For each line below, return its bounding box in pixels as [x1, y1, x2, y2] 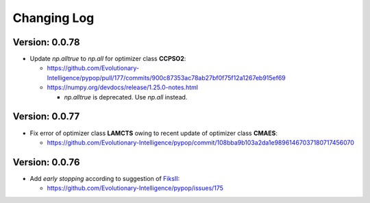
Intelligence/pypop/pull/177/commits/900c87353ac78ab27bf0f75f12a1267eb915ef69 [47, 73, 286, 82]
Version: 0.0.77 [12, 110, 80, 123]
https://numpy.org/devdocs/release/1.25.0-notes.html [47, 83, 199, 92]
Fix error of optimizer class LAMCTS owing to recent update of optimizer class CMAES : [29, 129, 277, 137]
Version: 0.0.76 [12, 156, 80, 168]
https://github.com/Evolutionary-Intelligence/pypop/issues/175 [47, 184, 224, 192]
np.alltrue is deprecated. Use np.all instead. [64, 93, 188, 101]
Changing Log [12, 10, 95, 25]
